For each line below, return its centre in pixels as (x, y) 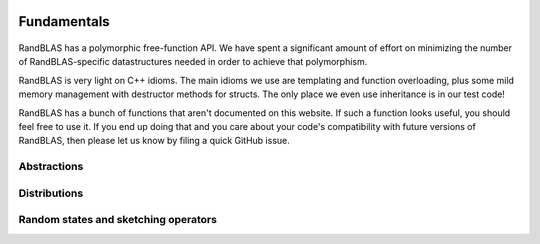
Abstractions (51, 167)
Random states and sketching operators (117, 220)
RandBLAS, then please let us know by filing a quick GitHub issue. (154, 141)
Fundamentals (64, 21)
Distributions (51, 193)
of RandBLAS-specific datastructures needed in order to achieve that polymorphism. (193, 62)
